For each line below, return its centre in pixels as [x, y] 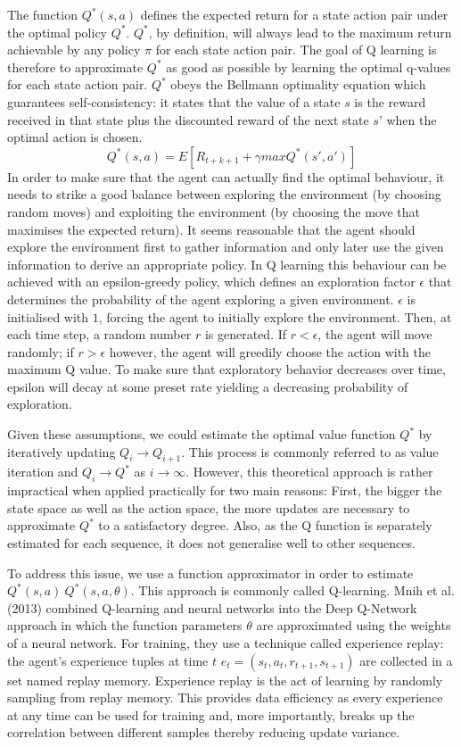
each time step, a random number [99, 334]
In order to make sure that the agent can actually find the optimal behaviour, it [226, 176]
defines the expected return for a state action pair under [294, 14]
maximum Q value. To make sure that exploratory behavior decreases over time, [226, 369]
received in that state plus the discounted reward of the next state [188, 119]
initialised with [48, 316]
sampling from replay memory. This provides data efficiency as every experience [225, 697]
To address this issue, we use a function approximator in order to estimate [210, 573]
